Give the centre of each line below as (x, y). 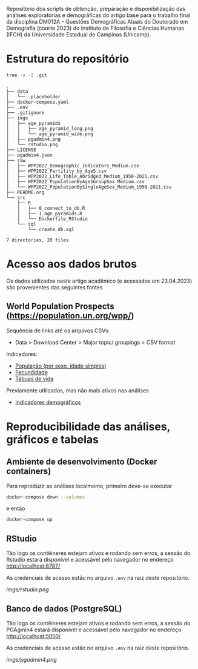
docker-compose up (29, 520)
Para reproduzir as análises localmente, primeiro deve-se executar (89, 486)
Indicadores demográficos (48, 402)
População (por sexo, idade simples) (61, 366)
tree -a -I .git (27, 75)
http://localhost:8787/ (33, 566)
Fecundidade (31, 372)
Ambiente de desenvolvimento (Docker (82, 462)
